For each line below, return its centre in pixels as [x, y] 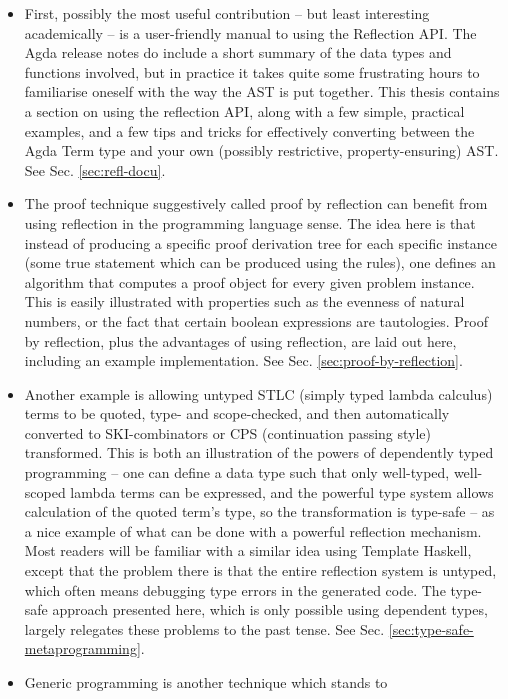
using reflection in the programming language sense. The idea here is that [250, 222]
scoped [45, 491]
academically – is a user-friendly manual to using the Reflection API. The [250, 32]
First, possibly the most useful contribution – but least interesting [227, 13]
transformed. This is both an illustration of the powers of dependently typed [259, 452]
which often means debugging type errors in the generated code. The [235, 589]
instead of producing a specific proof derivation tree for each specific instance [261, 242]
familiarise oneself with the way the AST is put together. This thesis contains [262, 91]
